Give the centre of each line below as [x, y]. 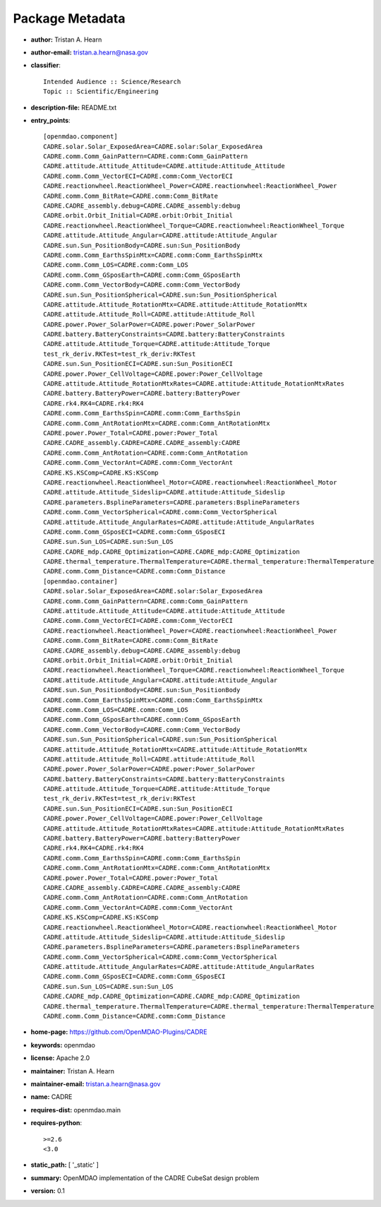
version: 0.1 [48, 1191]
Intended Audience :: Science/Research [112, 82]
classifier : [46, 65]
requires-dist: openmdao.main [76, 1110]
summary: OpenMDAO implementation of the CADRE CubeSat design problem [145, 1178]
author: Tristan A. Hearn [66, 40]
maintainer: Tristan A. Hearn [73, 1071]
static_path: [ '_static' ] [65, 1165]
